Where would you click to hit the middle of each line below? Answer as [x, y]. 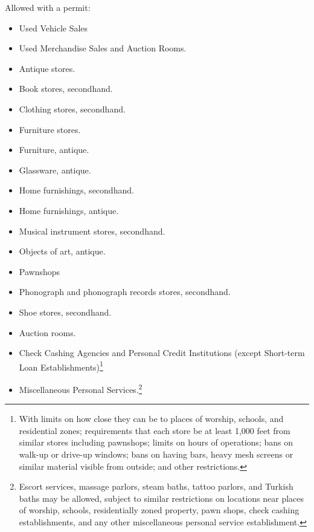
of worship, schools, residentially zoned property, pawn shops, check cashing [159, 510]
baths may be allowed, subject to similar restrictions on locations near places [162, 498]
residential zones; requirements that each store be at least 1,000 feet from [155, 430]
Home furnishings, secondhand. [76, 190]
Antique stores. [47, 68]
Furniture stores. [50, 129]
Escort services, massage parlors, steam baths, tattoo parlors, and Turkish [156, 486]
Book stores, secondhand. [66, 89]
